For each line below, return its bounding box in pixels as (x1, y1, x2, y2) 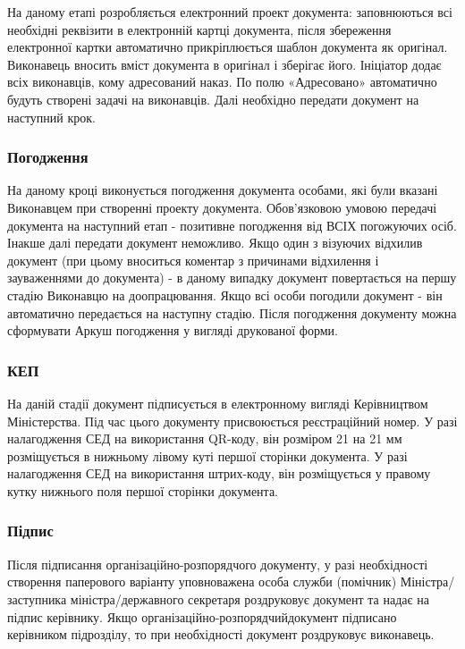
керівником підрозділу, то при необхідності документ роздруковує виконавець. (7, 625, 435, 644)
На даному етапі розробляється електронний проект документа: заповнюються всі (7, 3, 452, 21)
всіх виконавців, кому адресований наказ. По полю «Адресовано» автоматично (7, 72, 437, 91)
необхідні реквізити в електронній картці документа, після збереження (7, 20, 392, 38)
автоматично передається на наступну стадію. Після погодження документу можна (7, 303, 457, 322)
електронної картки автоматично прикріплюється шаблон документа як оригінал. (7, 38, 448, 56)
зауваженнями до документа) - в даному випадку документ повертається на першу (7, 268, 457, 287)
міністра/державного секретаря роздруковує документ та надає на (70, 589, 429, 608)
